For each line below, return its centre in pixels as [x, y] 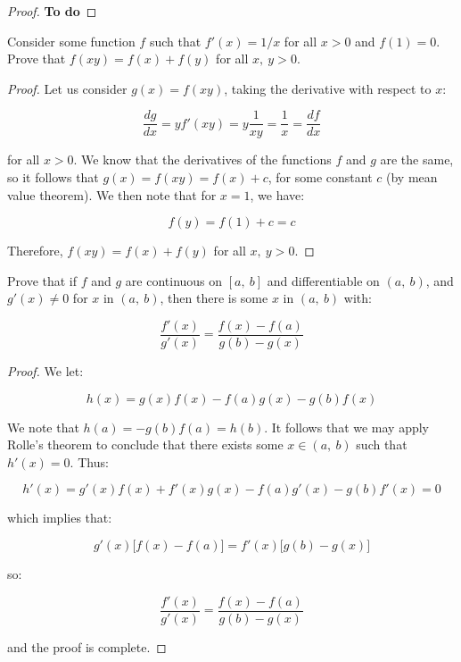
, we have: [277, 194]
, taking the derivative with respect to [328, 88]
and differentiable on [323, 280]
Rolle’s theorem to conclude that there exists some [145, 444]
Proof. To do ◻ [52, 11]
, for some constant [320, 177]
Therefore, [35, 251]
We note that [43, 427]
